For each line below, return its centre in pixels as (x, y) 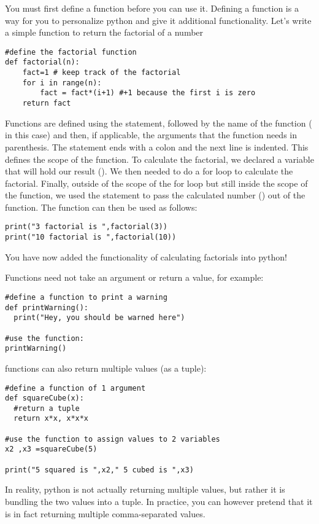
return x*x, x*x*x (51, 419)
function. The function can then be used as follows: (101, 207)
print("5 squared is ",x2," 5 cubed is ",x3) (99, 470)
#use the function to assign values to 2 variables (113, 439)
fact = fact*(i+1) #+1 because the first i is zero (148, 93)
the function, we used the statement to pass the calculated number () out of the (155, 195)
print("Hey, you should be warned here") (99, 318)
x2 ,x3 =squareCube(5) (51, 449)
